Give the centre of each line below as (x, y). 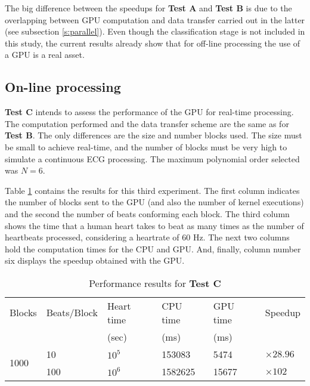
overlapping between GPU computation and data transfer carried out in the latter (155, 19)
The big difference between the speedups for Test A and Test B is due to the (148, 8)
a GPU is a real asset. (45, 55)
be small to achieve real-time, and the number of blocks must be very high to (146, 146)
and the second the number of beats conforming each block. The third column (147, 213)
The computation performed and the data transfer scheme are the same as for (147, 123)
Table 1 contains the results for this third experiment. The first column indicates (152, 190)
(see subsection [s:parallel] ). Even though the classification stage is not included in (155, 31)
